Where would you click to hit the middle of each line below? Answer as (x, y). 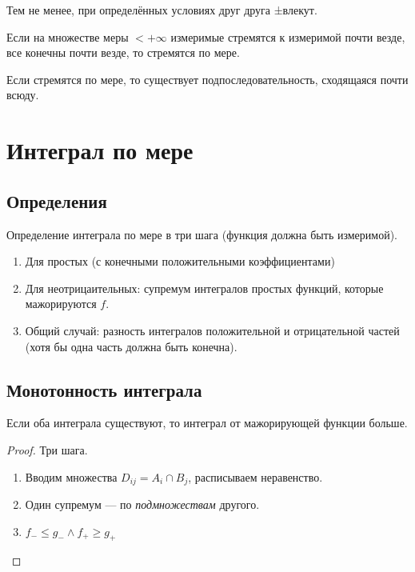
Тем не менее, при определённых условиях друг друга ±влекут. (162, 10)
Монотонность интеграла (104, 389)
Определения (57, 200)
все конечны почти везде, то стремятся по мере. (123, 52)
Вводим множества (71, 476)
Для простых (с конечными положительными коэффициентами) (180, 261)
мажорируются (61, 304)
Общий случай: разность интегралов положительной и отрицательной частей (212, 330)
